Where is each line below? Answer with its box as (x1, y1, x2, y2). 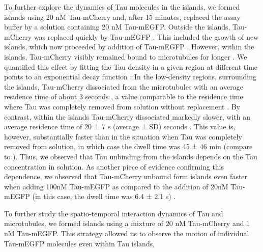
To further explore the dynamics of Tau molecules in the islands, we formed (4, 2, 240, 12)
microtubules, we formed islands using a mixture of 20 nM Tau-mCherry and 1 (4, 218, 250, 229)
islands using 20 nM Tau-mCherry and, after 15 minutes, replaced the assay (4, 11, 241, 22)
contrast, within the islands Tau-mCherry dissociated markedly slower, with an (4, 111, 251, 122)
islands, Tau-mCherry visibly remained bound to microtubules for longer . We (4, 51, 247, 62)
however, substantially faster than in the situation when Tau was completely (4, 131, 242, 142)
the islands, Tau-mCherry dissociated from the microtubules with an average (4, 81, 243, 92)
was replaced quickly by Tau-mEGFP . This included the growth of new (34, 31, 259, 42)
